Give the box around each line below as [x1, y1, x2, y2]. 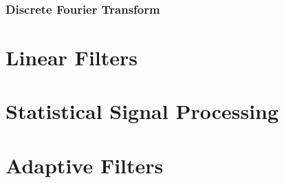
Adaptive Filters [6, 151, 164, 179]
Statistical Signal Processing [6, 97, 279, 125]
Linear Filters [6, 43, 138, 72]
